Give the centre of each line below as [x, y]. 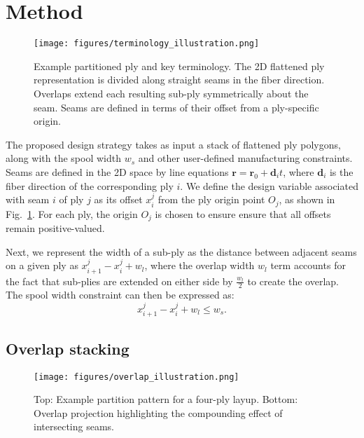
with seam [28, 199]
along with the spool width [63, 158]
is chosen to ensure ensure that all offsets [243, 213]
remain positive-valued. [55, 228]
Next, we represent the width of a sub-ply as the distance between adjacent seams [181, 251]
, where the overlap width [199, 265]
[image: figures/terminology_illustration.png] [147, 44]
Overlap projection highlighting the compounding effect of [158, 412]
